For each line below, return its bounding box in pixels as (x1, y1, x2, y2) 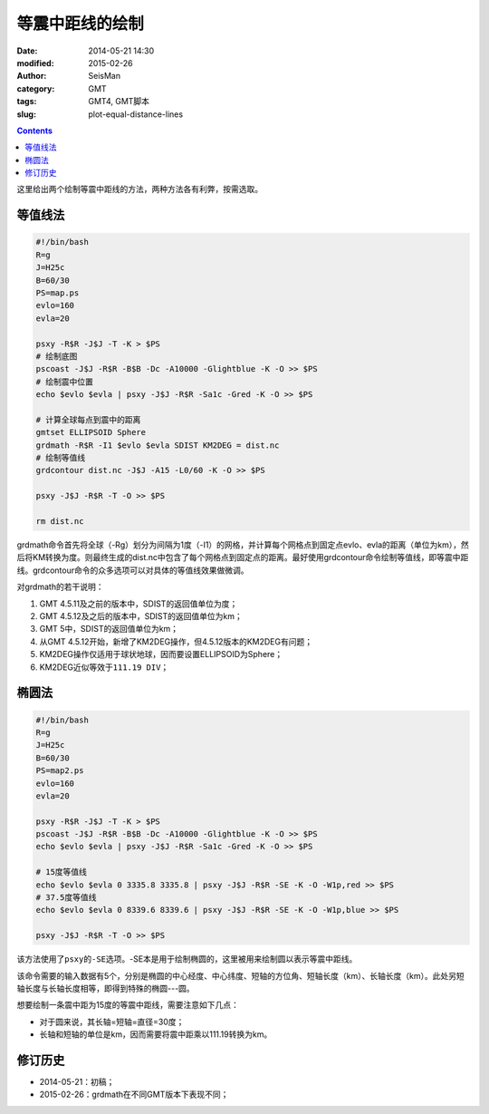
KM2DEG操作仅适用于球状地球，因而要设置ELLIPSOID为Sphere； (39, 649, 283, 660)
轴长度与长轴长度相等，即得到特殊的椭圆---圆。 (16, 983, 195, 993)
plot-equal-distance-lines (88, 109, 184, 120)
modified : (16, 57, 54, 68)
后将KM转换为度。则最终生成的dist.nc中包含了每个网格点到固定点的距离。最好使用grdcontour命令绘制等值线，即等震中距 (16, 552, 469, 563)
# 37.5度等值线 (35, 893, 97, 903)
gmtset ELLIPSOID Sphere (35, 427, 147, 438)
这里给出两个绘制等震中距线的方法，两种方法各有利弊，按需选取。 (16, 184, 263, 195)
